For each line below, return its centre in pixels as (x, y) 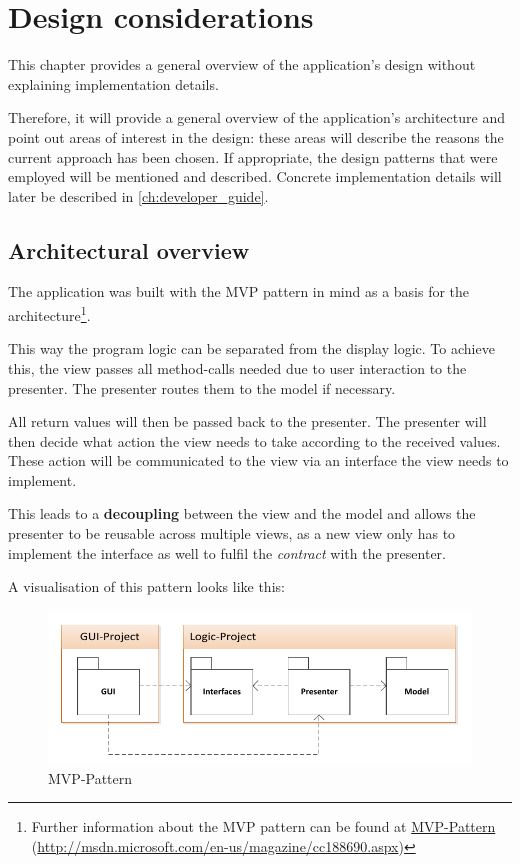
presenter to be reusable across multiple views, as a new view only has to (232, 533)
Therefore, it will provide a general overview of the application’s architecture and (256, 117)
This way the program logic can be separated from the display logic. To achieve (251, 348)
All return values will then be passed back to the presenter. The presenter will (247, 421)
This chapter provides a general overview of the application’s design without (242, 64)
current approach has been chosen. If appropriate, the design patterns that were (253, 156)
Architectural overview (129, 249)
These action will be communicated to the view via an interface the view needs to (258, 460)
